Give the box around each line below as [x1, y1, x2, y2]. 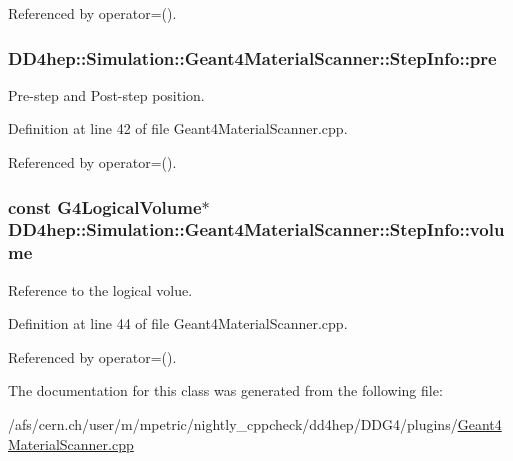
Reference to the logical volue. [8, 279, 193, 300]
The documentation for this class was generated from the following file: [8, 380, 443, 401]
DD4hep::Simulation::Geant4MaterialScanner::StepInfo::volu [8, 217, 505, 242]
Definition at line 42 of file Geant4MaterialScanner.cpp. [8, 118, 348, 139]
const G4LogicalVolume [8, 194, 202, 219]
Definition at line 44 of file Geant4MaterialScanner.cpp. [8, 313, 348, 334]
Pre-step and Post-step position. [8, 84, 205, 105]
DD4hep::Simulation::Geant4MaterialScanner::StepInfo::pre [8, 45, 497, 70]
